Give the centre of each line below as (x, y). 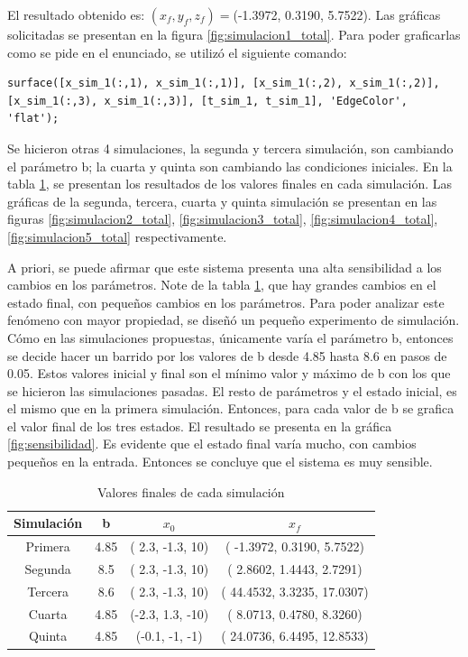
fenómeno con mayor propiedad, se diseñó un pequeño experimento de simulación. (234, 320)
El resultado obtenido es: (76, 14)
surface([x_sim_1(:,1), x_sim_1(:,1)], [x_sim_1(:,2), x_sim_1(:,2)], (224, 83)
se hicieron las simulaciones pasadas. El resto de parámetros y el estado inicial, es (232, 390)
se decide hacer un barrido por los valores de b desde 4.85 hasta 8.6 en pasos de (227, 355)
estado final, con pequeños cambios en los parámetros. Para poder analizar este (226, 302)
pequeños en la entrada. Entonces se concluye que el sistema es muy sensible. (220, 462)
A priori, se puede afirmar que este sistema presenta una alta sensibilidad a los (225, 267)
